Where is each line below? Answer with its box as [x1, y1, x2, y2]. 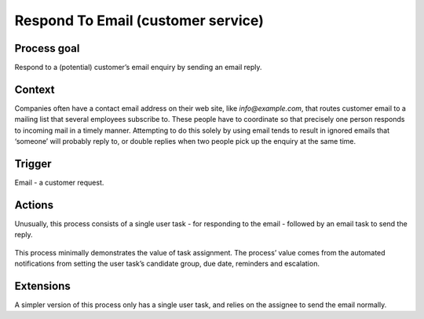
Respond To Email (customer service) [14, 12, 265, 29]
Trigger [14, 157, 52, 170]
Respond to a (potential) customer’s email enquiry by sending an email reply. [14, 63, 262, 72]
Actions [14, 198, 54, 211]
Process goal [14, 42, 80, 55]
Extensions [14, 279, 71, 292]
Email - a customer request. [14, 178, 104, 188]
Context [14, 82, 55, 96]
